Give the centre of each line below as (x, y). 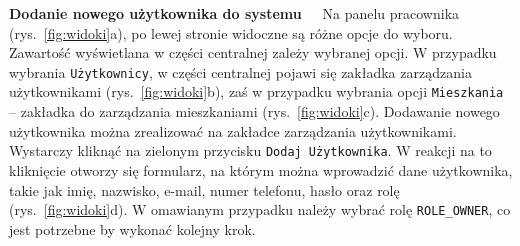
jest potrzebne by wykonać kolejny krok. (132, 228)
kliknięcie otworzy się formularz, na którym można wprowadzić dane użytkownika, (261, 169)
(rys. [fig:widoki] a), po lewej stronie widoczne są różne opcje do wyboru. (231, 32)
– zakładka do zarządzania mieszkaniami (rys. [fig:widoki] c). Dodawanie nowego (254, 111)
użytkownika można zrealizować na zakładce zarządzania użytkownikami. (233, 130)
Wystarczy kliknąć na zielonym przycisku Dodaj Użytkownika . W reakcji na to (250, 150)
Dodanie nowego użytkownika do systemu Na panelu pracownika (234, 13)
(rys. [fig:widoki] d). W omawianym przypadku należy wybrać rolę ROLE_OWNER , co (260, 209)
